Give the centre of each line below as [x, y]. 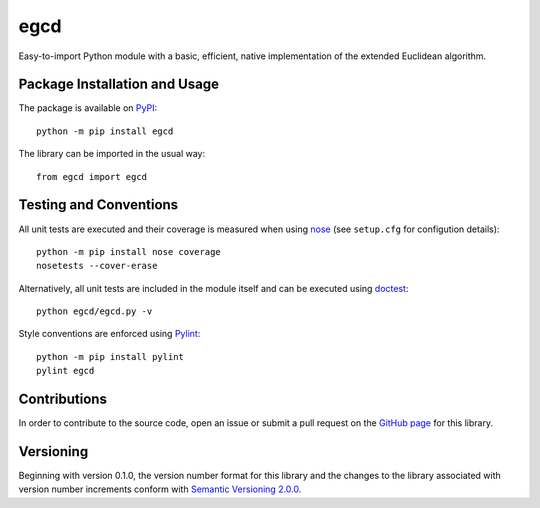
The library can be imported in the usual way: [112, 154]
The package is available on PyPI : [88, 108]
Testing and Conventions [98, 205]
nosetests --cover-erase [97, 266]
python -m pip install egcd [105, 131]
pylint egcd [65, 371]
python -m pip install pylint [110, 356]
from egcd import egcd [92, 176]
